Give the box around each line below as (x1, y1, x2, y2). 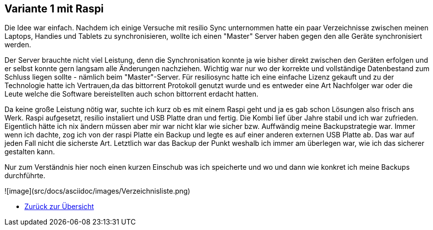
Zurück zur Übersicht (24, 202, 94, 211)
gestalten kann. (4, 147, 55, 156)
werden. (4, 40, 31, 49)
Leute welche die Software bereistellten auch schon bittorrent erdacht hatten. (4, 90, 259, 99)
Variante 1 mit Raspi (4, 2, 104, 15)
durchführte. (4, 171, 46, 180)
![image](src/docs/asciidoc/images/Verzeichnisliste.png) (4, 187, 191, 196)
